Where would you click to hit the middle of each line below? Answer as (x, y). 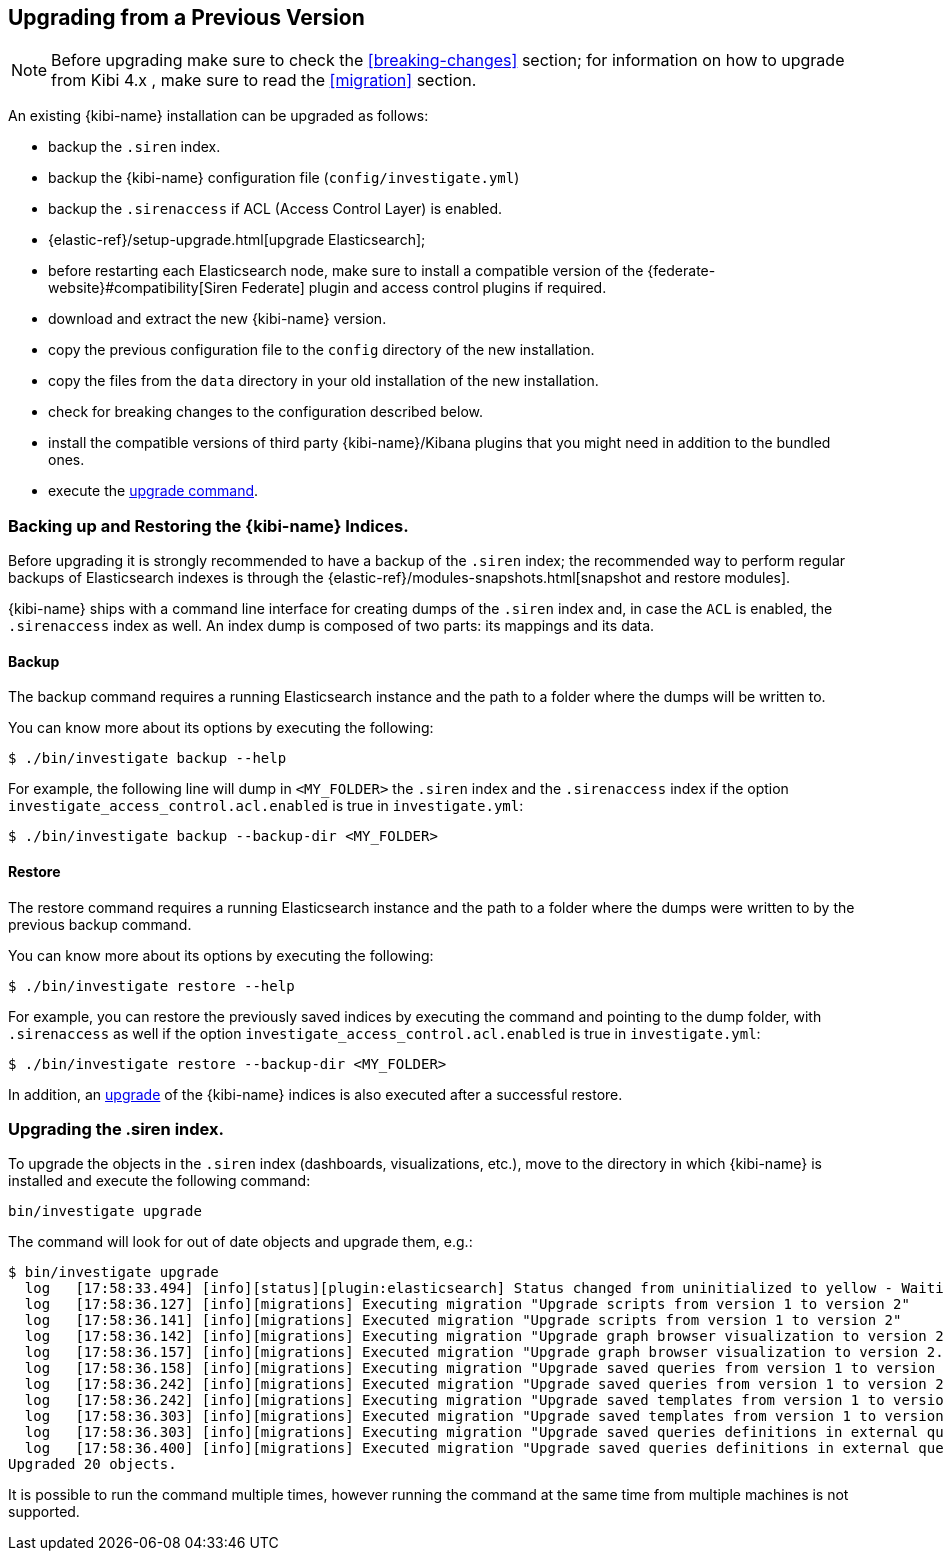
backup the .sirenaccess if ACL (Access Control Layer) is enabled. (275, 209)
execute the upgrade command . (153, 491)
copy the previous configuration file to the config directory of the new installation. (321, 350)
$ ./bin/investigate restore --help (151, 985)
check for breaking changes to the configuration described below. (265, 412)
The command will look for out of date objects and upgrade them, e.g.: (240, 1242)
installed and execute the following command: (159, 1181)
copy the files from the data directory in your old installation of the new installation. (323, 381)
